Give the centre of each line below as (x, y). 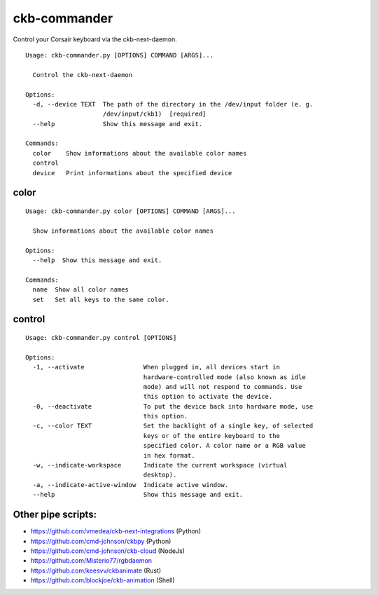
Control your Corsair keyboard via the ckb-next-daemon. (95, 39)
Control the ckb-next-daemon (83, 75)
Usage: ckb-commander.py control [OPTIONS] (101, 337)
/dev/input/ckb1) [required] (154, 114)
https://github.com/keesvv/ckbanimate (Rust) (96, 570)
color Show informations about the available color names (140, 153)
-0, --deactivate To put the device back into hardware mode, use (173, 406)
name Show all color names (81, 290)
